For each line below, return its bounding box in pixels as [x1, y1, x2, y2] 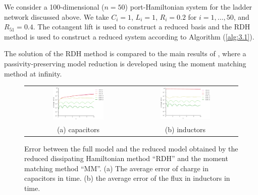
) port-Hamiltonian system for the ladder [125, 2, 252, 12]
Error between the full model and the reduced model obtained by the [24, 143, 238, 153]
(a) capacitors [57, 124, 100, 134]
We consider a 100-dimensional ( [4, 2, 105, 12]
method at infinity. [4, 68, 62, 79]
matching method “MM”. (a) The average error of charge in [24, 163, 209, 173]
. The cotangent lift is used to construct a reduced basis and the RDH [33, 21, 250, 32]
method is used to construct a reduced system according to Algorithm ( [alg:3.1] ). [4, 31, 254, 42]
